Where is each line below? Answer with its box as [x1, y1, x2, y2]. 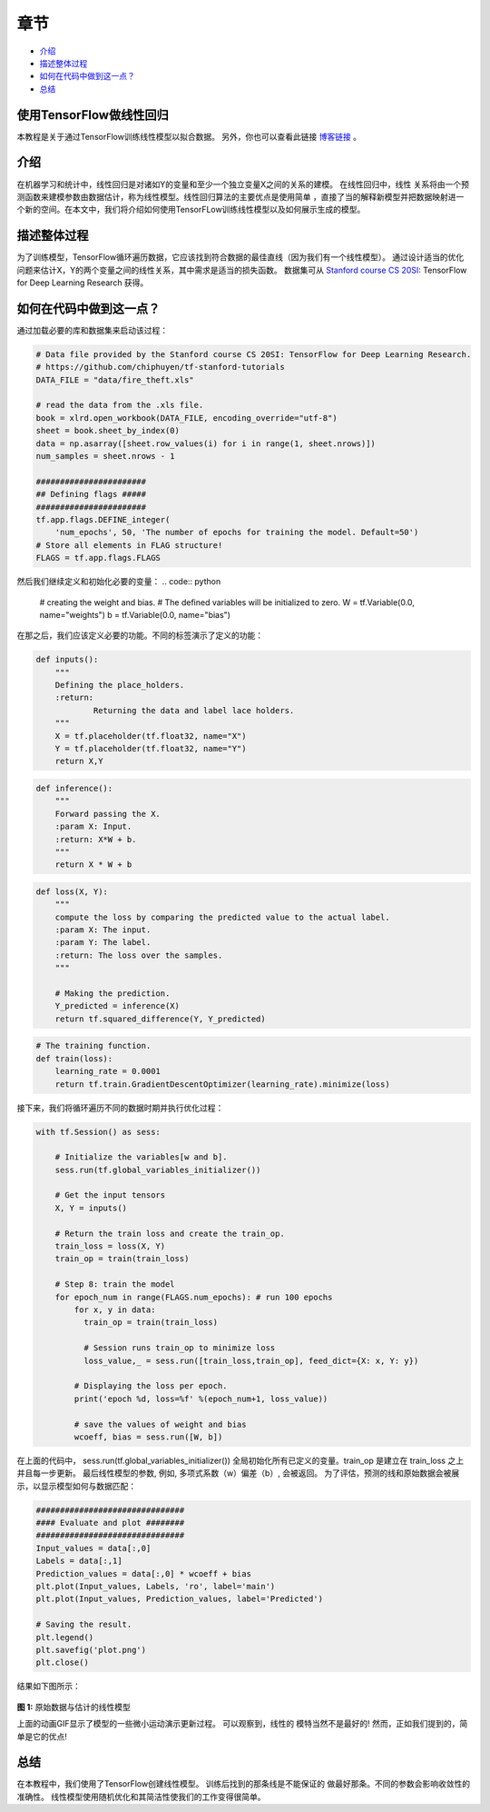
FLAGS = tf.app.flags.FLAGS [35, 553, 161, 563]
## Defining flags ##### [35, 489, 147, 500]
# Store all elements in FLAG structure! [35, 540, 223, 550]
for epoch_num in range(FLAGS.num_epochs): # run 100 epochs [54, 1291, 333, 1302]
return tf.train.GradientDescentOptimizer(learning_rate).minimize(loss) [54, 1079, 390, 1090]
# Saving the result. [35, 1619, 132, 1630]
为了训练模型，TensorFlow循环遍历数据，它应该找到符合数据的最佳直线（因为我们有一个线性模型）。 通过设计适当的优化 [16, 252, 465, 263]
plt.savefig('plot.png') [35, 1645, 147, 1655]
